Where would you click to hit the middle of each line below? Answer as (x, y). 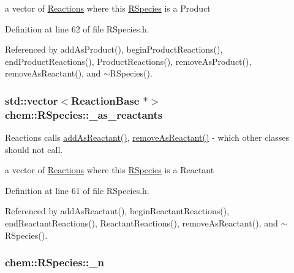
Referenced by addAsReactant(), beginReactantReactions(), (117, 211)
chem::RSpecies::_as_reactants (84, 114)
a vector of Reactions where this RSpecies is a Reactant (110, 170)
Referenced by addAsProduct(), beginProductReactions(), (114, 49)
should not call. (34, 149)
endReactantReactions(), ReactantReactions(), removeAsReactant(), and (141, 223)
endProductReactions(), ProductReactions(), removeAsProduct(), (128, 61)
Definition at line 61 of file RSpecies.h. (77, 190)
